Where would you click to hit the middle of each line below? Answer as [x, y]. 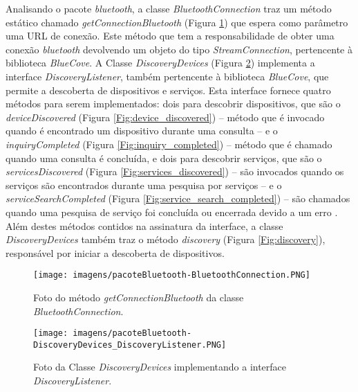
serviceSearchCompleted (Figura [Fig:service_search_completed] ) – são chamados [178, 198]
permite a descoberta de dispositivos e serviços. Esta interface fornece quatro [168, 90]
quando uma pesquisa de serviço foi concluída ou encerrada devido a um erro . [172, 212]
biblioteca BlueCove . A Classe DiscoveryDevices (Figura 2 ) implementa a [160, 63]
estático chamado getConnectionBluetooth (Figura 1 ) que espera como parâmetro [177, 22]
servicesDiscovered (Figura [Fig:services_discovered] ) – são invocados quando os [175, 171]
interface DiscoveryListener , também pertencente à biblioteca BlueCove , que [167, 76]
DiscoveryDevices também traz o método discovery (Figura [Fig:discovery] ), [166, 239]
